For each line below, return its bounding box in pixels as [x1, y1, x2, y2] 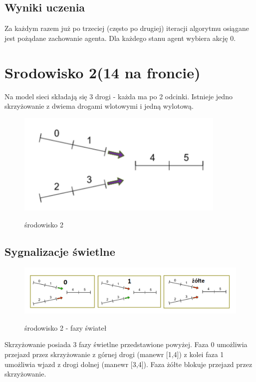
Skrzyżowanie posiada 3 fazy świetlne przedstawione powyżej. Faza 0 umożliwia [4, 339, 248, 350]
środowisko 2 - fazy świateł [24, 322, 107, 333]
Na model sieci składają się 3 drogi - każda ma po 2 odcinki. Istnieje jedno [4, 91, 233, 101]
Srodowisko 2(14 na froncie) [4, 62, 201, 82]
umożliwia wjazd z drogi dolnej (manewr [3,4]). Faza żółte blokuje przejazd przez [4, 359, 253, 369]
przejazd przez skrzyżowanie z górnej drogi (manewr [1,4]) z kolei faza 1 [4, 349, 224, 359]
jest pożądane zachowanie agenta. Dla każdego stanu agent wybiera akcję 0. [4, 32, 236, 43]
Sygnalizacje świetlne [4, 243, 115, 259]
